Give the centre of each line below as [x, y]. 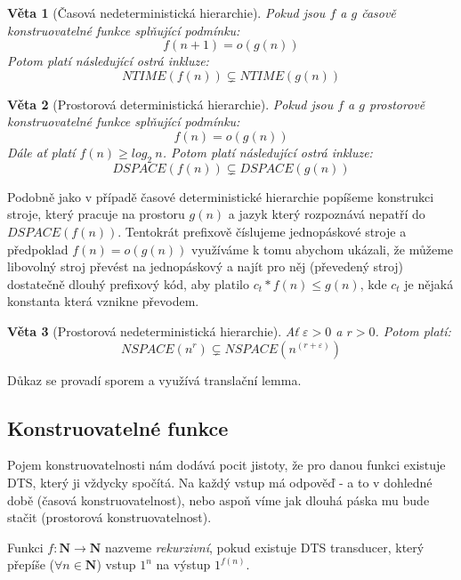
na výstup [183, 564]
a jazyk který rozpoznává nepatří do [327, 214]
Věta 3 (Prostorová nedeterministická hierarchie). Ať [153, 330]
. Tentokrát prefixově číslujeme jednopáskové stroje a [262, 231]
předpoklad [38, 249]
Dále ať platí [41, 152]
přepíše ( [31, 564]
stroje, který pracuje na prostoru [96, 214]
